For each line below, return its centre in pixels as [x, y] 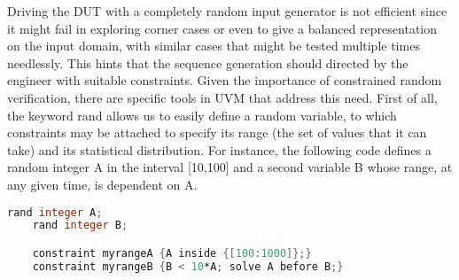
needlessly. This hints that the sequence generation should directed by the [208, 62]
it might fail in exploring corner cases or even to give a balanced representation [222, 28]
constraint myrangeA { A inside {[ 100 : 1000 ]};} [172, 253]
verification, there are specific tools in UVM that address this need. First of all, [222, 97]
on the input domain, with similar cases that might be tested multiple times [214, 46]
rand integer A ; [55, 212]
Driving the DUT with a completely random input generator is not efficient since [227, 11]
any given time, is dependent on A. [102, 184]
